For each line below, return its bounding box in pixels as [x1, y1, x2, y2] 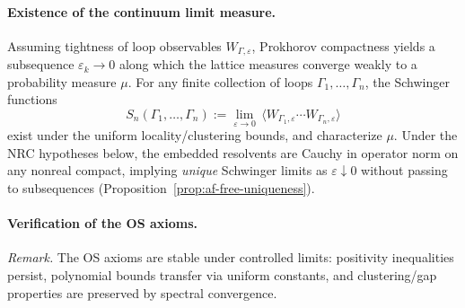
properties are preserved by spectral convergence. [7, 283, 277, 302]
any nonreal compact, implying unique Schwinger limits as [7, 161, 328, 180]
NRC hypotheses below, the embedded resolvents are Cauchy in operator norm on [7, 143, 459, 162]
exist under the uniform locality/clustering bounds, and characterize [7, 126, 382, 145]
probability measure [7, 72, 117, 91]
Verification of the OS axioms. [7, 214, 198, 233]
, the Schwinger [364, 72, 450, 91]
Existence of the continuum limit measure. [7, 2, 276, 21]
